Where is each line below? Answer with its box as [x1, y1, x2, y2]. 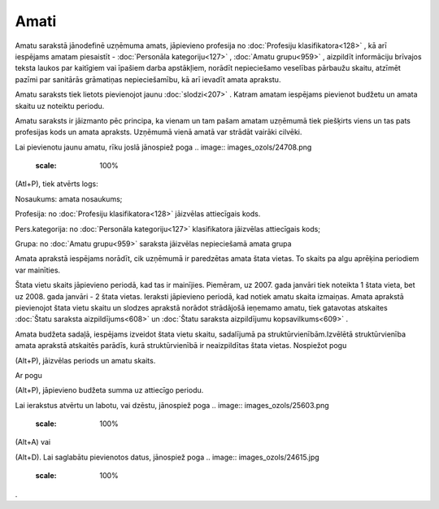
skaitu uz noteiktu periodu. [15, 101, 105, 111]
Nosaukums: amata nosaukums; [15, 194, 123, 203]
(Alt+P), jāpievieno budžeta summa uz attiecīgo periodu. [15, 385, 204, 395]
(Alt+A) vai [15, 437, 51, 447]
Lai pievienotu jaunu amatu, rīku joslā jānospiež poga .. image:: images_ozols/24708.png [15, 142, 312, 152]
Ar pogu [15, 370, 42, 380]
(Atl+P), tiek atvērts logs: [15, 179, 99, 189]
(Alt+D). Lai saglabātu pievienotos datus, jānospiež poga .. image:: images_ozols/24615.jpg [15, 452, 320, 462]
